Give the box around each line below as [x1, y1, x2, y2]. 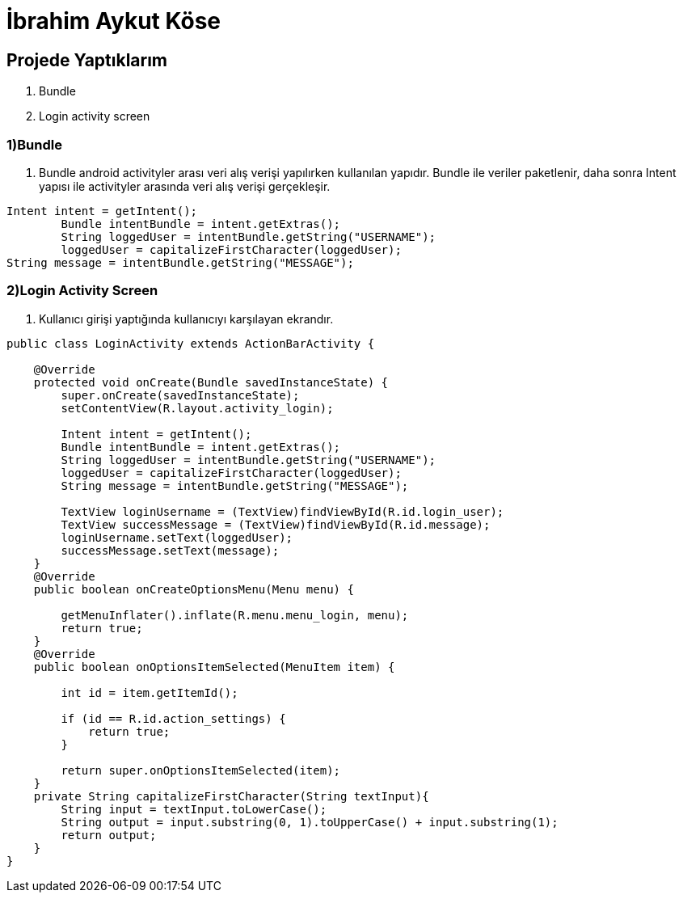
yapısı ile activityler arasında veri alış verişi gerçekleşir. [39, 179, 331, 193]
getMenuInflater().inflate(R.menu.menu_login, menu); [61, 608, 409, 622]
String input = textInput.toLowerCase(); [61, 802, 327, 816]
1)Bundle [6, 136, 62, 153]
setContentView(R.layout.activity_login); [61, 401, 334, 415]
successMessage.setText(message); [61, 543, 280, 557]
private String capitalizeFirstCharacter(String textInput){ [33, 789, 429, 803]
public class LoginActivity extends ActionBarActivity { [6, 336, 375, 350]
